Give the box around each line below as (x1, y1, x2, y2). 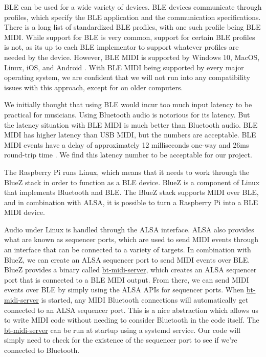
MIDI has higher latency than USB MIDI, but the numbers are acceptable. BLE (4, 129, 256, 140)
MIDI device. (4, 207, 45, 217)
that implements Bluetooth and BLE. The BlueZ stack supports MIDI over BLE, (4, 187, 259, 197)
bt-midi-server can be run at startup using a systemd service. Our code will (4, 324, 240, 335)
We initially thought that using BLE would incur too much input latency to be (4, 99, 252, 110)
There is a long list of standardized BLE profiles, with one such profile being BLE (4, 22, 261, 32)
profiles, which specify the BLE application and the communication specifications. (4, 11, 261, 22)
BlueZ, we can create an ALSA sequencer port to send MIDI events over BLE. (4, 254, 250, 265)
